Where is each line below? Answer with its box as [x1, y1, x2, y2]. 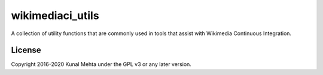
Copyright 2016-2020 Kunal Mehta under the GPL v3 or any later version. [11, 61, 191, 68]
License [11, 45, 41, 55]
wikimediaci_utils [11, 9, 99, 22]
